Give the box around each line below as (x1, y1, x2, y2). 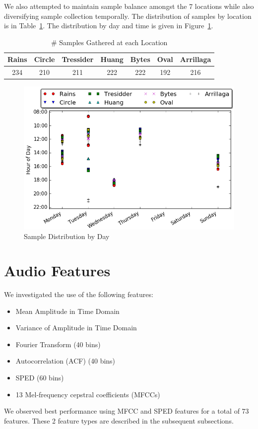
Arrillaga (180, 54, 211, 64)
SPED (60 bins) (15, 372, 64, 382)
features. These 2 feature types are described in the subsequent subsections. (4, 415, 234, 426)
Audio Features (4, 260, 111, 281)
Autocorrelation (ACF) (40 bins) (15, 356, 116, 366)
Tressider (62, 54, 94, 64)
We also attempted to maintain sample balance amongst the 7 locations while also (4, 1, 254, 11)
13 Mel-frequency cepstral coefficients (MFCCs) (15, 389, 160, 399)
